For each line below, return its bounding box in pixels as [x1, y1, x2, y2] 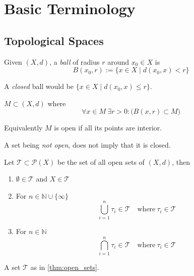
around [107, 56, 130, 67]
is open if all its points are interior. [54, 122, 162, 133]
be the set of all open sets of [57, 156, 145, 167]
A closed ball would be [4, 81, 74, 91]
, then [172, 156, 190, 167]
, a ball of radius [49, 56, 100, 67]
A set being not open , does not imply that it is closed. [4, 139, 171, 150]
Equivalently [4, 122, 43, 133]
